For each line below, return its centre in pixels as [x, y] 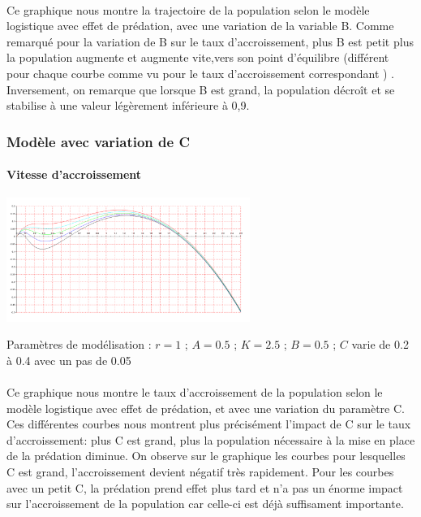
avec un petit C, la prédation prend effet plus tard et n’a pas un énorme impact [205, 487]
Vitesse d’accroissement [74, 174]
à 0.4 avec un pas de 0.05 [69, 360]
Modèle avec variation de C [98, 141]
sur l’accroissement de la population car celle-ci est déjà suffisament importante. [205, 504]
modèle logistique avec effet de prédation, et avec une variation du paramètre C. [206, 408]
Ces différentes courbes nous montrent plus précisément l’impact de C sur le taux [209, 424]
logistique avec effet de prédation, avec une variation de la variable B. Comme [200, 26]
